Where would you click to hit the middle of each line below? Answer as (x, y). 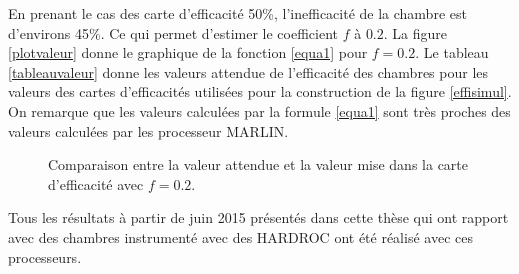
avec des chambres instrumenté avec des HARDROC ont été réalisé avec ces (240, 236)
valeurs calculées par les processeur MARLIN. (148, 130)
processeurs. (45, 256)
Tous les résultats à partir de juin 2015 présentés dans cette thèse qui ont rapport (258, 217)
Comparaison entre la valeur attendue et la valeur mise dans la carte (258, 164)
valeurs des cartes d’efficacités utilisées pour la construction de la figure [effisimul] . (260, 91)
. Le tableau (452, 52)
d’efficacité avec (96, 183)
